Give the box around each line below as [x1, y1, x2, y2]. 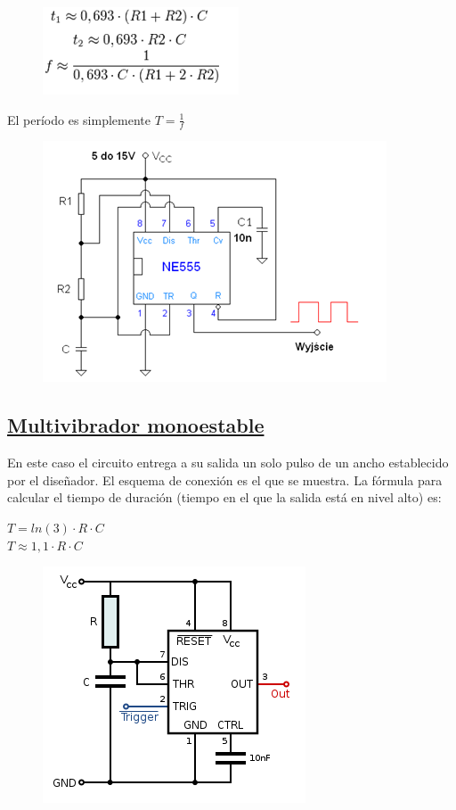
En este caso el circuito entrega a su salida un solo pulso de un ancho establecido [7, 453, 449, 472]
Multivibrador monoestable [7, 411, 265, 439]
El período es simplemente [7, 110, 151, 128]
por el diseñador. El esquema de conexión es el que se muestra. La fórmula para [7, 470, 443, 489]
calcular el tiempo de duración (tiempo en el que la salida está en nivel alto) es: [7, 488, 442, 507]
